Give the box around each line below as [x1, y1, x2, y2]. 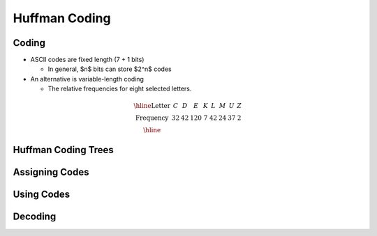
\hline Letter [133, 102, 171, 110]
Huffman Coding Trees [13, 143, 114, 156]
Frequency [135, 114, 169, 122]
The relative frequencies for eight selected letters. [47, 84, 192, 93]
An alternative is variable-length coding [30, 74, 145, 83]
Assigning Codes [13, 166, 89, 178]
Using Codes [13, 188, 71, 200]
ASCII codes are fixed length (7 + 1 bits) [30, 56, 145, 64]
